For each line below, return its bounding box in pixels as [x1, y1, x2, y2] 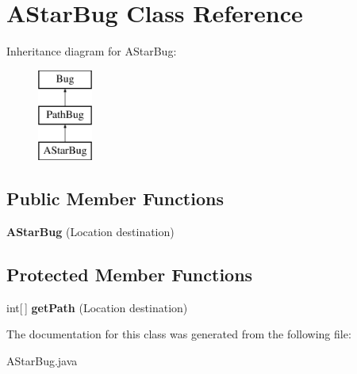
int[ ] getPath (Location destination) [6, 299, 188, 315]
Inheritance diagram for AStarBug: [6, 43, 177, 59]
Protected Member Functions [6, 261, 253, 286]
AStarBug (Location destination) [6, 223, 175, 239]
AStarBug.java [6, 352, 78, 368]
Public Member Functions [6, 186, 224, 211]
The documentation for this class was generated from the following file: [6, 326, 351, 342]
